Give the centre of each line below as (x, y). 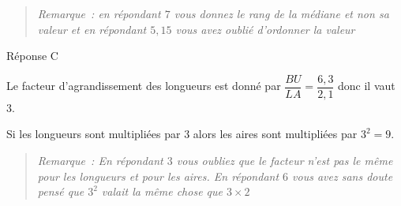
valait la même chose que (162, 191)
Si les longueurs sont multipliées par (94, 134)
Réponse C (32, 56)
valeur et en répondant (92, 29)
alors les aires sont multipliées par (275, 134)
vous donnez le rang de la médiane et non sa (281, 13)
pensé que (61, 191)
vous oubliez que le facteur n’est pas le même (285, 161)
